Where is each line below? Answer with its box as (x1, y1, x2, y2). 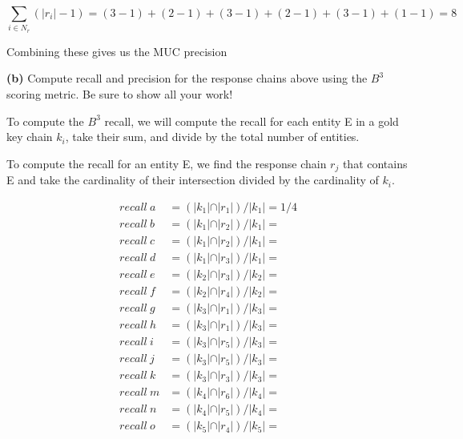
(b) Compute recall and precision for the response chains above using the (6, 70, 368, 87)
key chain (6, 128, 53, 145)
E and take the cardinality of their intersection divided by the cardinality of (6, 171, 379, 188)
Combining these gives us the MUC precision (6, 42, 227, 59)
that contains (342, 155, 408, 171)
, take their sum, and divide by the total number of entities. (65, 128, 360, 145)
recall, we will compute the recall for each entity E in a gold (104, 112, 399, 129)
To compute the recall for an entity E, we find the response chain (6, 155, 327, 171)
